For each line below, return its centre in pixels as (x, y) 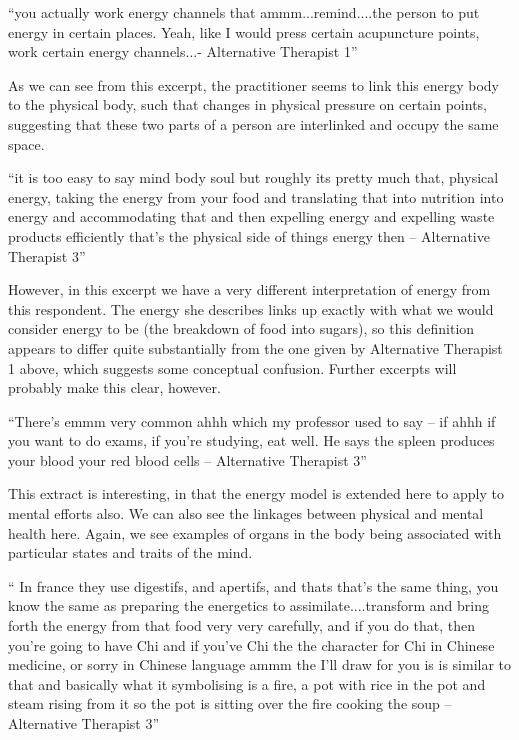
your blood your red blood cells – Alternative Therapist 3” (187, 459)
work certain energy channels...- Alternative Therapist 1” (183, 51)
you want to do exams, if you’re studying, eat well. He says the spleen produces (251, 440)
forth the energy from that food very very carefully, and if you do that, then (241, 625)
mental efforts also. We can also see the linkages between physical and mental (246, 513)
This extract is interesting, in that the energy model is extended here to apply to (256, 493)
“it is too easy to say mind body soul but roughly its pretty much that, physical (253, 177)
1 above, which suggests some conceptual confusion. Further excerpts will (232, 367)
